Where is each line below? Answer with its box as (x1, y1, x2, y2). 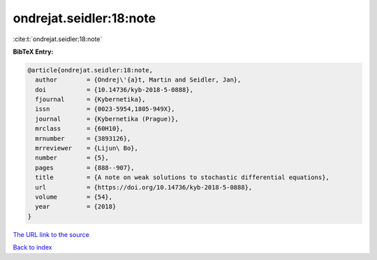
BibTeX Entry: (13, 47, 54, 56)
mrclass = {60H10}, (35, 125, 124, 132)
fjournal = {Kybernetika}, (35, 95, 146, 104)
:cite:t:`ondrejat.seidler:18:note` (13, 35, 103, 43)
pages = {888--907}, (35, 164, 135, 171)
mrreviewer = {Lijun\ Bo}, (35, 144, 139, 153)
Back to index (13, 243, 52, 252)
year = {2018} (35, 203, 117, 211)
